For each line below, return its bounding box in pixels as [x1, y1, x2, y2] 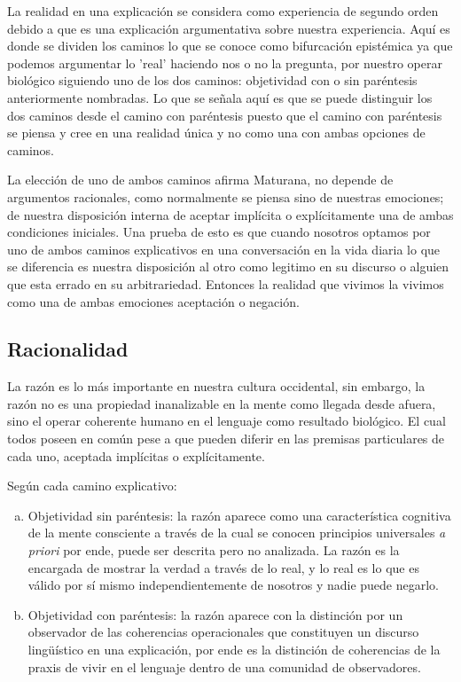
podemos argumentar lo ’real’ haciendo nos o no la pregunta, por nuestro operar [7, 53, 442, 72]
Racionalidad [7, 335, 129, 363]
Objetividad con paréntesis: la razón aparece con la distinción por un [27, 605, 403, 623]
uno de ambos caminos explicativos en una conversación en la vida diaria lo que [7, 239, 441, 258]
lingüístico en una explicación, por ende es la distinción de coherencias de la [27, 640, 441, 659]
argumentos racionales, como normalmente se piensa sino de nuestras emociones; [7, 187, 444, 206]
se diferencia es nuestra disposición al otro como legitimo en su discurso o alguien [7, 257, 449, 276]
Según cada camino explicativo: [7, 476, 177, 495]
